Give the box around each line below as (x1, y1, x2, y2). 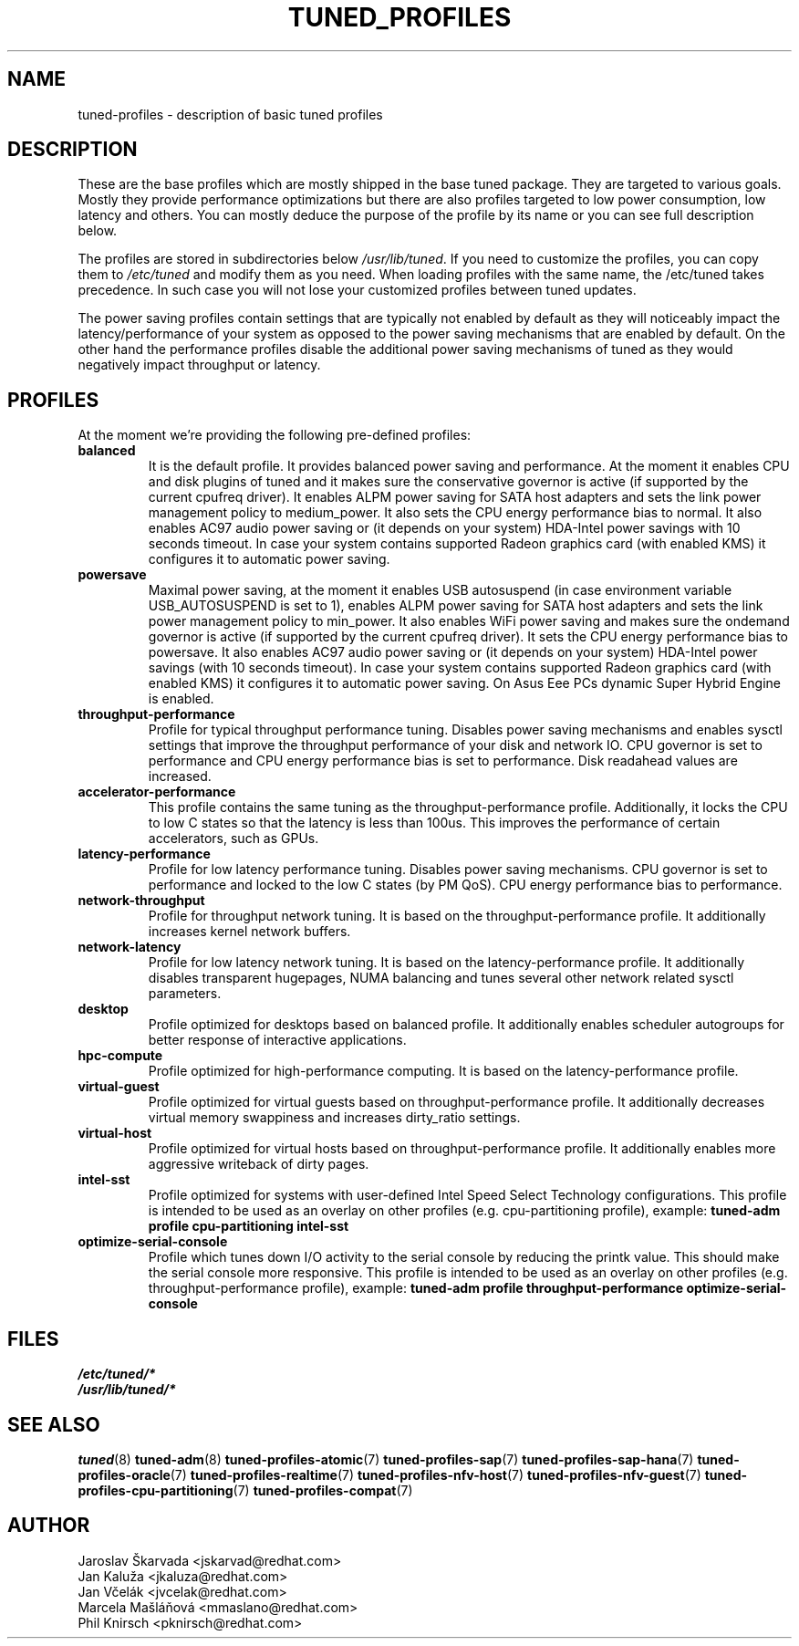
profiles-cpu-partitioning (78, 1482, 233, 1498)
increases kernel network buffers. (148, 923, 351, 940)
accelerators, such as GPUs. (148, 830, 319, 847)
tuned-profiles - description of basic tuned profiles (78, 106, 383, 122)
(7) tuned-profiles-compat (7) (233, 1482, 413, 1498)
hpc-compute (78, 1047, 163, 1064)
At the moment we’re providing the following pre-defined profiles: (78, 427, 472, 443)
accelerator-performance (78, 784, 236, 800)
